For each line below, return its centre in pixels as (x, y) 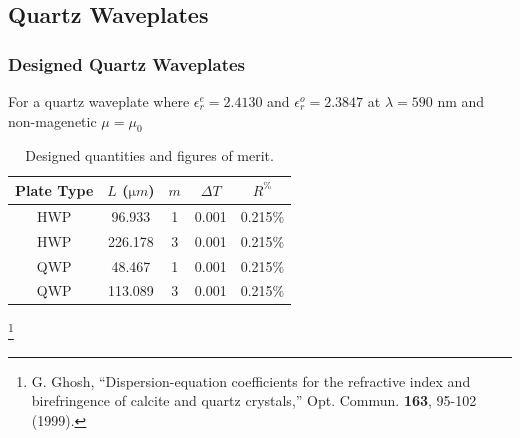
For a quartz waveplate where (99, 101)
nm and (461, 101)
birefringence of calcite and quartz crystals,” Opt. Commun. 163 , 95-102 (254, 400)
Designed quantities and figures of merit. (149, 155)
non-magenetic (52, 120)
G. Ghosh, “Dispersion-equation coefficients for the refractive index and (251, 380)
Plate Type (54, 189)
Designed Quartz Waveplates (127, 63)
